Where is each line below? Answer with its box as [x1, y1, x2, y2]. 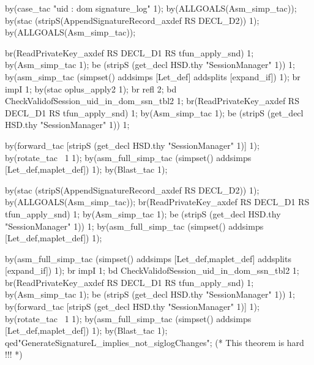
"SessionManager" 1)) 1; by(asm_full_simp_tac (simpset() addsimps [5, 219, 264, 232]
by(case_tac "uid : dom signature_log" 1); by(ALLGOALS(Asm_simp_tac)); [5, 2, 297, 14]
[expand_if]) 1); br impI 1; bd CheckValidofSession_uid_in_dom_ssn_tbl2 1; [5, 264, 299, 277]
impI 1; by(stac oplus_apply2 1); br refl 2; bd [5, 82, 177, 95]
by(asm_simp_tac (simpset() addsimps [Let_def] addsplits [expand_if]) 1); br [5, 70, 301, 83]
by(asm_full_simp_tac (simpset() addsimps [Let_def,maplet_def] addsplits [5, 252, 291, 265]
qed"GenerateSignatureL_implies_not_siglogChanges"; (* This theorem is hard [5, 336, 304, 348]
